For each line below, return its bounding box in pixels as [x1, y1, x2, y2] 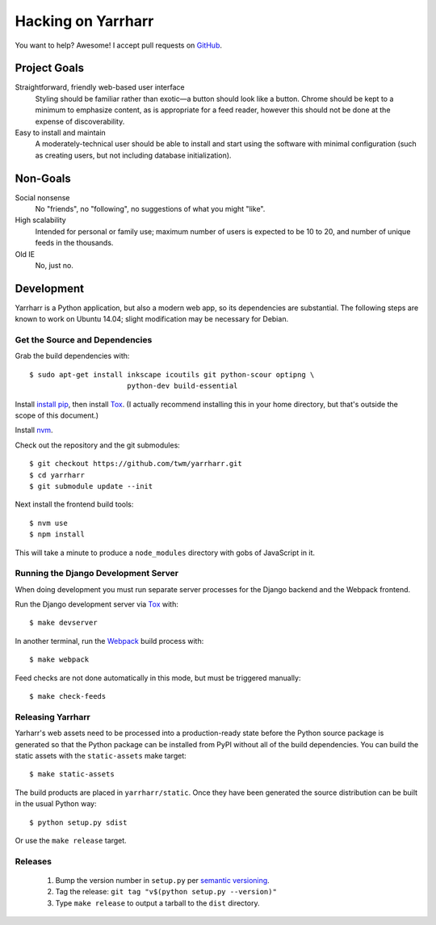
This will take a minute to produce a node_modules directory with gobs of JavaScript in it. [15, 548, 315, 557]
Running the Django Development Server [15, 568, 179, 579]
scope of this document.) [15, 410, 99, 420]
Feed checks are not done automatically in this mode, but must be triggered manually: [15, 673, 301, 683]
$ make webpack [29, 655, 90, 664]
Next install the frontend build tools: [15, 499, 134, 509]
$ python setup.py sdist [29, 818, 128, 827]
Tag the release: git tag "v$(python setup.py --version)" [55, 887, 278, 897]
